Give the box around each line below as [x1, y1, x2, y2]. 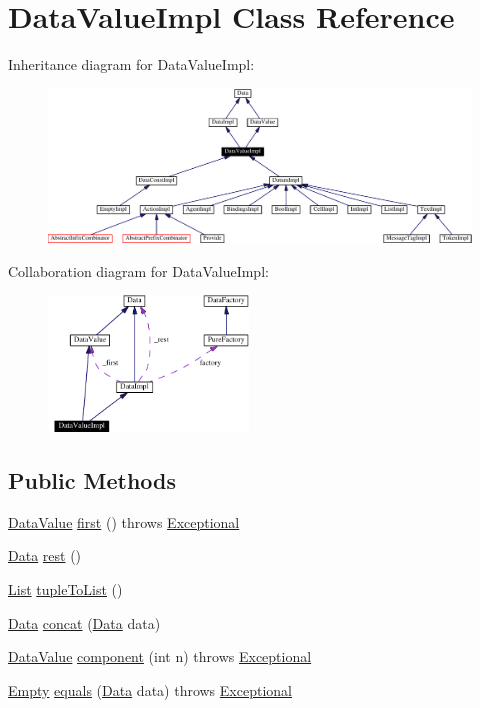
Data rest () [8, 545, 82, 566]
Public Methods [8, 464, 177, 495]
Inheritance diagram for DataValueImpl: [8, 54, 255, 75]
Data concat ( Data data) [8, 612, 161, 633]
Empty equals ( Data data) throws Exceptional [8, 679, 292, 700]
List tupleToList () [8, 578, 123, 599]
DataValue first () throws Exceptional [8, 511, 240, 532]
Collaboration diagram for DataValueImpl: [8, 260, 269, 281]
